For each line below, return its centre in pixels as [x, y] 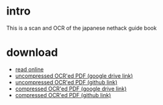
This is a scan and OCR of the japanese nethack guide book [81, 28]
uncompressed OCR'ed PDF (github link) [66, 82]
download [32, 52]
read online [29, 69]
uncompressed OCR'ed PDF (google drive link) [74, 76]
